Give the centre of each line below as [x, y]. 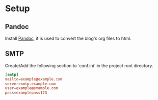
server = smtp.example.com [30, 84]
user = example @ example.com [31, 88]
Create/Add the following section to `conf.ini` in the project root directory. [79, 65]
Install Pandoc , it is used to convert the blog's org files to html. [68, 38]
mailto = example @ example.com [34, 79]
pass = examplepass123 [26, 93]
